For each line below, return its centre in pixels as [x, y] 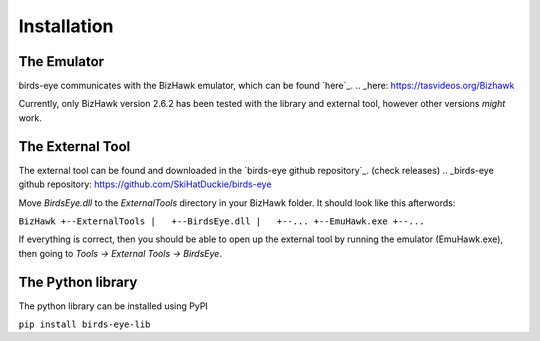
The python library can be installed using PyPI [113, 306]
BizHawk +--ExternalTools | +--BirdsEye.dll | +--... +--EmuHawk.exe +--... [221, 221]
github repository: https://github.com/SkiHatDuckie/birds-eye [145, 184]
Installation [66, 26]
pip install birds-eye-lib [84, 324]
